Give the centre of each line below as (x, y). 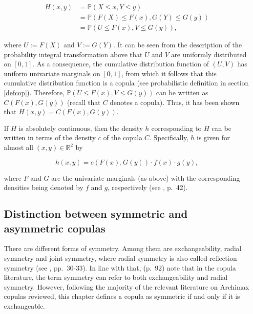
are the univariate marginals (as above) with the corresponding (146, 178)
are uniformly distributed (209, 54)
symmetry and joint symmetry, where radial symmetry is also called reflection (120, 258)
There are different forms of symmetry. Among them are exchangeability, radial (123, 248)
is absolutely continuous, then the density (81, 128)
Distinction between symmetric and (96, 214)
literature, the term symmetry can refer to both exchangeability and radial (116, 277)
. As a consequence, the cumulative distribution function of (121, 64)
